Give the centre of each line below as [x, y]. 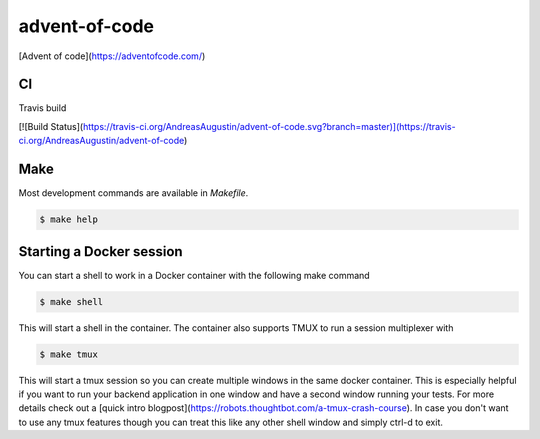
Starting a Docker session [101, 251]
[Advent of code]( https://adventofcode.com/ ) [112, 56]
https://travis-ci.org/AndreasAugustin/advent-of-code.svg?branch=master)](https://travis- [269, 126]
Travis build [42, 108]
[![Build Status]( [51, 126]
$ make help [69, 219]
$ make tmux [69, 354]
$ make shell [71, 301]
